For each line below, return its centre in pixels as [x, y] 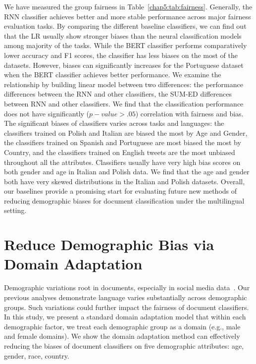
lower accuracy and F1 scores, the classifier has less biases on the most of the [121, 55]
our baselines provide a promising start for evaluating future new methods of [121, 191]
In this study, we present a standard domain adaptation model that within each [125, 317]
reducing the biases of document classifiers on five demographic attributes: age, [124, 345]
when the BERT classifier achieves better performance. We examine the [113, 75]
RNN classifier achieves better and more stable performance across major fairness [128, 16]
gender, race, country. [37, 355]
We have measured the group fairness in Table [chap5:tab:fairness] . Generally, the [128, 6]
